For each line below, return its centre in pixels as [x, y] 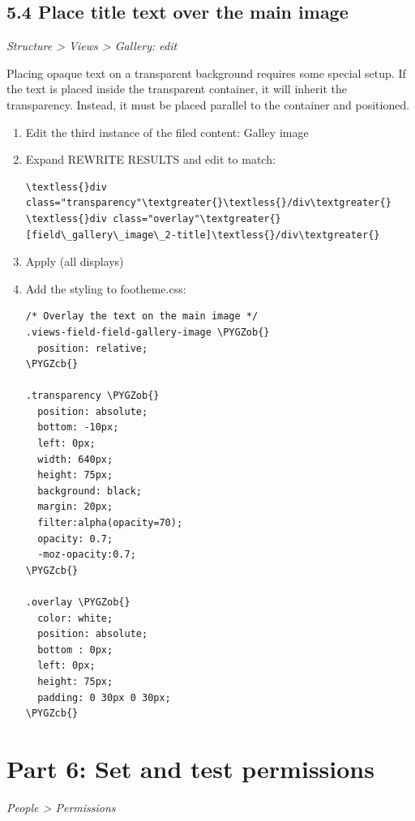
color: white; [75, 618]
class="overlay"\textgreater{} [197, 218]
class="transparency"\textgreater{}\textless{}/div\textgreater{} [208, 203]
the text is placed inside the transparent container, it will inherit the [177, 89]
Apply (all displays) [75, 261]
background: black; [90, 491]
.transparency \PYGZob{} [92, 396]
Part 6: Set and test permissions [190, 768]
